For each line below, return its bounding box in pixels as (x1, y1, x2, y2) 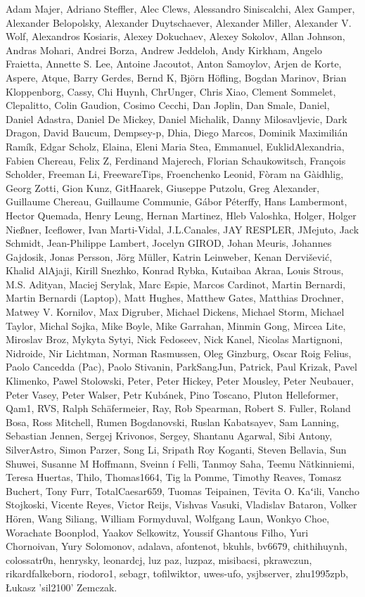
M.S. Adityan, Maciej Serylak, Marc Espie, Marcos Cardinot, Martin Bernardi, (6, 276, 346, 291)
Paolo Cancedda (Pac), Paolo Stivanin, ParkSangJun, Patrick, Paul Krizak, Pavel (6, 359, 357, 374)
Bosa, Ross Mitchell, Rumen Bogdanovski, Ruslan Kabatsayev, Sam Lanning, (6, 414, 340, 429)
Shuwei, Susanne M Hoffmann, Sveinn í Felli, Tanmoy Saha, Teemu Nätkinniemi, (6, 456, 355, 470)
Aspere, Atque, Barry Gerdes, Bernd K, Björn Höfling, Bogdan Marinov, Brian (6, 70, 347, 84)
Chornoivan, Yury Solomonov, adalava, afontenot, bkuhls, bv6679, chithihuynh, (6, 539, 347, 553)
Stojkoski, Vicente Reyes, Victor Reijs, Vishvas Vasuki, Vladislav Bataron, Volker (6, 497, 357, 512)
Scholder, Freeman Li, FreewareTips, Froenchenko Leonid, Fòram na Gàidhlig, (6, 167, 344, 181)
